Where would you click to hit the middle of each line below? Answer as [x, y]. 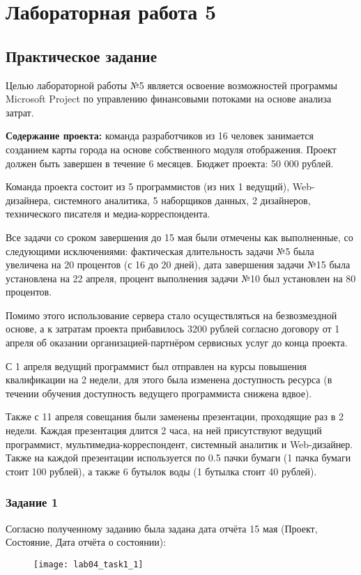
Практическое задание [82, 55]
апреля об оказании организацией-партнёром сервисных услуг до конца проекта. [177, 343]
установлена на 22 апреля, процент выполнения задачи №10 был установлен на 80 [181, 278]
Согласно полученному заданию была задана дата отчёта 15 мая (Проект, [162, 528]
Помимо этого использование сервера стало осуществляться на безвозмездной [171, 315]
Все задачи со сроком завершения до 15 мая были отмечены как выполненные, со [179, 237]
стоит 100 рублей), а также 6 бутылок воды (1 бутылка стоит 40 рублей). [161, 471]
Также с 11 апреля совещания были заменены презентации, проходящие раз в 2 [175, 416]
